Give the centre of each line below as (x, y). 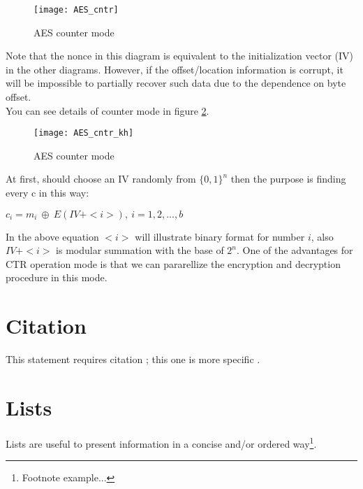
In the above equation (52, 236)
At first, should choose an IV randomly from (101, 179)
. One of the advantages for (295, 250)
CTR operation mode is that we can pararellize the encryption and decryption (173, 263)
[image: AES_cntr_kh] (84, 133)
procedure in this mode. (57, 277)
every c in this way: (47, 193)
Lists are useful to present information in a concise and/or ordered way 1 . (161, 442)
